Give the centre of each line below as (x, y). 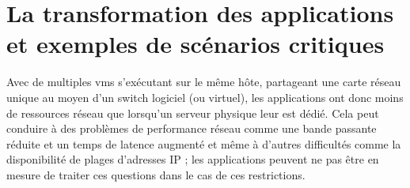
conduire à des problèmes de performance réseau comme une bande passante (192, 128)
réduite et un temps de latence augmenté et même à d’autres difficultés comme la (204, 143)
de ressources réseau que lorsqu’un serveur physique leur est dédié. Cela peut (193, 113)
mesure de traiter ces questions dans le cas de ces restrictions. (156, 174)
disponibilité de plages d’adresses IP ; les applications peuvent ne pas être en (193, 159)
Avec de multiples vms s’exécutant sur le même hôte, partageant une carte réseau (204, 82)
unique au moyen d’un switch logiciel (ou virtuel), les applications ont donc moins (205, 97)
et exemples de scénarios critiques (196, 44)
